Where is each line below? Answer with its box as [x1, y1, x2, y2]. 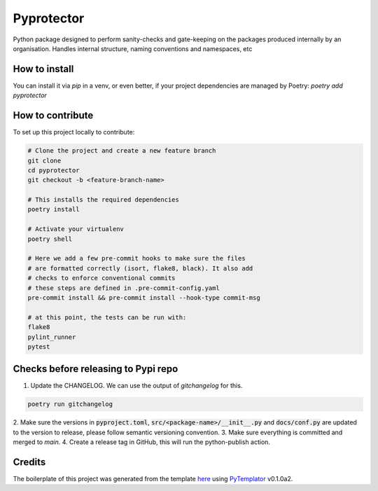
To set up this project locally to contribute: [13, 128, 135, 137]
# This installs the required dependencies [27, 196, 180, 204]
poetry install [27, 205, 80, 214]
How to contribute [13, 109, 94, 122]
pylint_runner [27, 333, 76, 341]
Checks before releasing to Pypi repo [13, 363, 178, 375]
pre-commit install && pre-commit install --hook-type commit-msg [27, 293, 260, 301]
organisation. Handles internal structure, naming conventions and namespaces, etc [13, 44, 253, 53]
